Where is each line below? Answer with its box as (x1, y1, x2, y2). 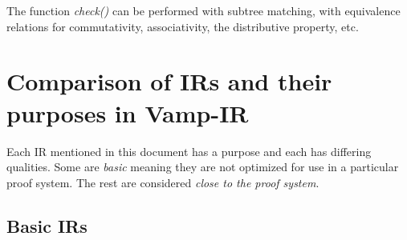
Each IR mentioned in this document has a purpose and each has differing (6, 142, 372, 159)
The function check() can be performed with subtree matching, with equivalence (6, 2, 401, 18)
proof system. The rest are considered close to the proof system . (6, 174, 319, 190)
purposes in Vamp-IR (6, 96, 249, 129)
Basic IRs (6, 213, 88, 238)
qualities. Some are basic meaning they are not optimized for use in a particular (6, 158, 399, 175)
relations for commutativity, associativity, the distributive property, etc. (6, 18, 359, 34)
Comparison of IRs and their (6, 65, 332, 98)
